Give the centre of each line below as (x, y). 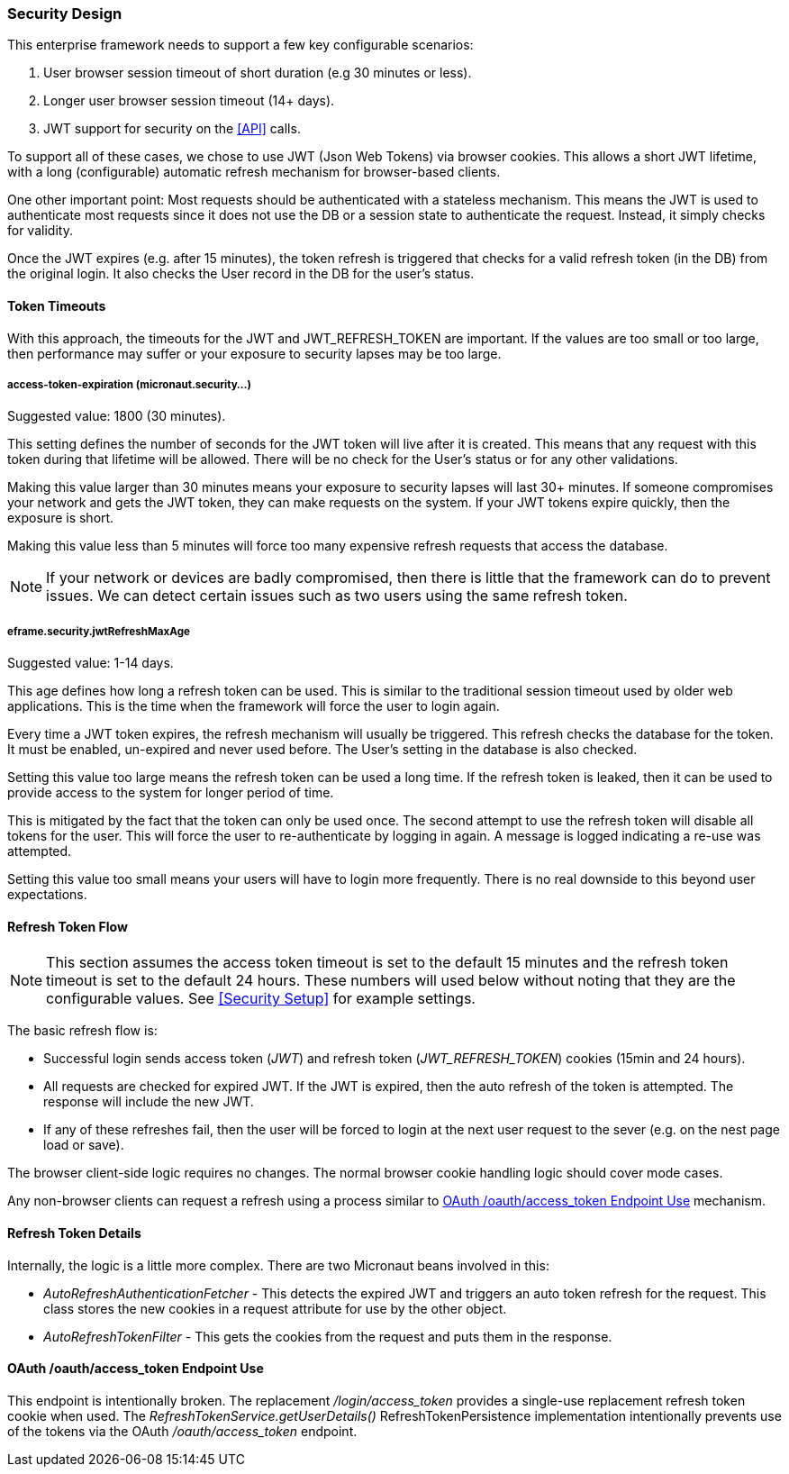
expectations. (47, 895)
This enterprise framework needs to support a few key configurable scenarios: (240, 45)
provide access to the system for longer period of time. (171, 793)
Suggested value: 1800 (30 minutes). (117, 416)
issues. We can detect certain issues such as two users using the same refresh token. (337, 596)
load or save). (84, 1145)
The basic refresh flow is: (82, 1031)
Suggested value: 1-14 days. (91, 663)
